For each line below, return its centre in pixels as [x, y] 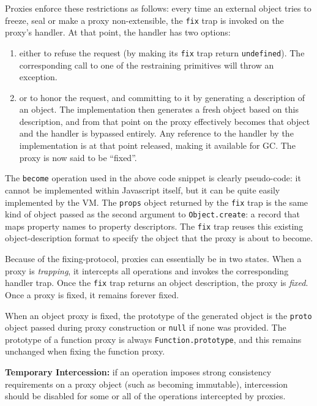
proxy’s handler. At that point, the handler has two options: [118, 32]
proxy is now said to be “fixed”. [78, 157]
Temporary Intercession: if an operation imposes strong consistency [138, 372]
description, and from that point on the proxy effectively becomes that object [165, 121]
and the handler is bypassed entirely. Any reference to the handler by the [156, 133]
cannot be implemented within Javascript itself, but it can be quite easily [143, 190]
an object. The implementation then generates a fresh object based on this [159, 109]
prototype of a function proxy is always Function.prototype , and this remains [153, 339]
